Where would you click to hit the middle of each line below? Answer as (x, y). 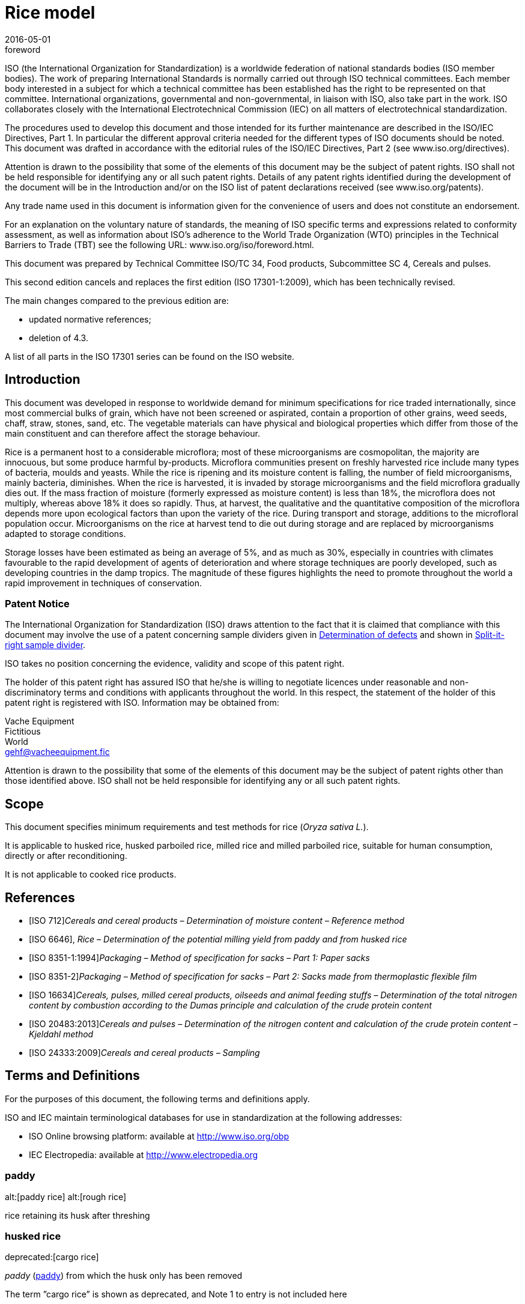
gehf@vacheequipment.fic (57, 752)
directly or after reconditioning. (66, 856)
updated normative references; (90, 319)
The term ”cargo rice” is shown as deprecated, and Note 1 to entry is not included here (176, 1294)
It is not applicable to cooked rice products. (91, 875)
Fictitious (23, 732)
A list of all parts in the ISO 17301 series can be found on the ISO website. (150, 356)
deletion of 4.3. (59, 338)
